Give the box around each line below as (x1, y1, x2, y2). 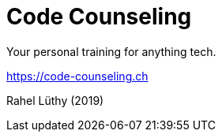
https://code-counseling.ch (6, 69, 149, 83)
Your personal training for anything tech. (6, 44, 216, 58)
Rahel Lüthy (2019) (6, 93, 104, 107)
